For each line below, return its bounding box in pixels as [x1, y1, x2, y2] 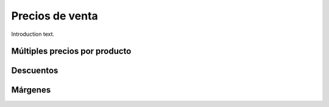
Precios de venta [11, 9, 99, 22]
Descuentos [11, 66, 58, 76]
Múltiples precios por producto [11, 46, 132, 57]
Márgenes [11, 85, 51, 95]
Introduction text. [11, 30, 55, 38]
